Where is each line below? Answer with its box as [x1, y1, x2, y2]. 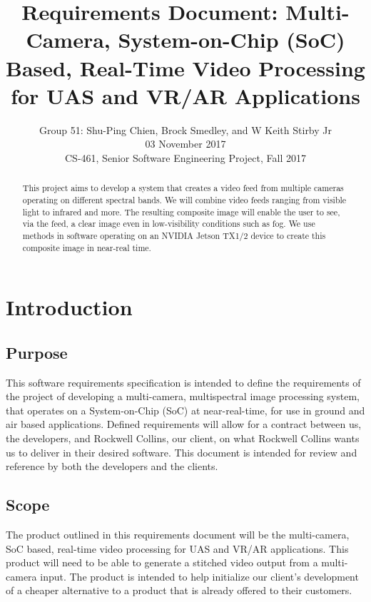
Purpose [6, 341, 68, 363]
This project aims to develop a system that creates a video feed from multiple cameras [22, 182, 344, 194]
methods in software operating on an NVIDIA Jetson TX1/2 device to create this [22, 229, 326, 241]
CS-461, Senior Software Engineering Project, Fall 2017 [65, 150, 306, 165]
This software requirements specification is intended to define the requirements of [6, 374, 361, 389]
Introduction [6, 292, 133, 322]
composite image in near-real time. [22, 241, 151, 253]
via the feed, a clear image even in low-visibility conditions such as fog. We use [22, 218, 315, 230]
